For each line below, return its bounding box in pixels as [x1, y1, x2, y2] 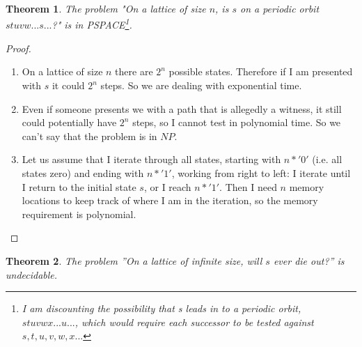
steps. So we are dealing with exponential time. [100, 78, 302, 93]
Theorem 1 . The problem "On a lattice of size [6, 1, 206, 15]
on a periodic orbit [239, 1, 320, 15]
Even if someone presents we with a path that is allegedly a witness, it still [22, 101, 342, 116]
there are [115, 64, 153, 79]
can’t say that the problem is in [22, 128, 157, 143]
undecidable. [6, 267, 58, 282]
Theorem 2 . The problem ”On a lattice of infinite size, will [6, 253, 262, 268]
